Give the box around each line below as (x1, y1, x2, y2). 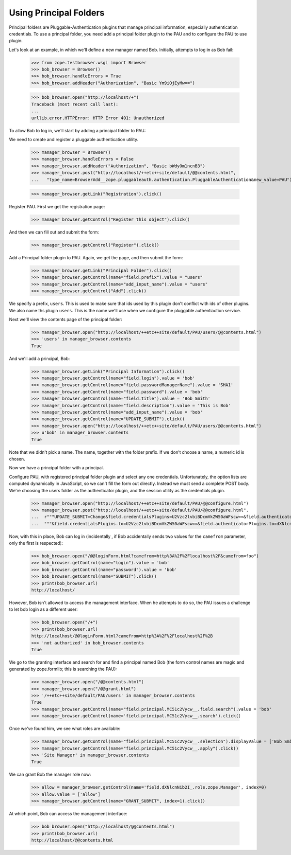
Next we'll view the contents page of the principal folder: (9, 316, 122, 322)
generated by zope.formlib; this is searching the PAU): (9, 666, 117, 672)
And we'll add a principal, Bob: (9, 356, 70, 361)
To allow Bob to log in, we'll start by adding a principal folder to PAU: (9, 127, 146, 133)
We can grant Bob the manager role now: (9, 771, 91, 778)
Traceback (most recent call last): (31, 101, 119, 107)
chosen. (9, 456, 25, 462)
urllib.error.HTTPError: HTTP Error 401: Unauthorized (31, 115, 164, 121)
